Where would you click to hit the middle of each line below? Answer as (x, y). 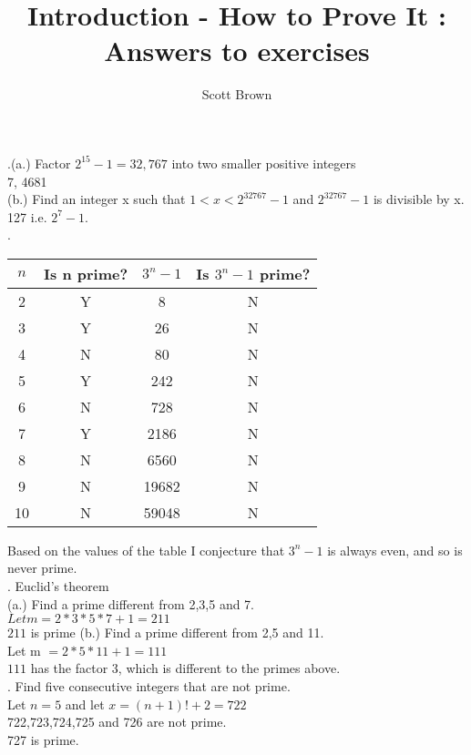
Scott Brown (237, 94)
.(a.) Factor (39, 163)
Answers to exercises (237, 51)
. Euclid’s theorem (58, 586)
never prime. (42, 568)
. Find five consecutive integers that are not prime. (149, 686)
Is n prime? (86, 273)
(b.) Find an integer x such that (97, 199)
